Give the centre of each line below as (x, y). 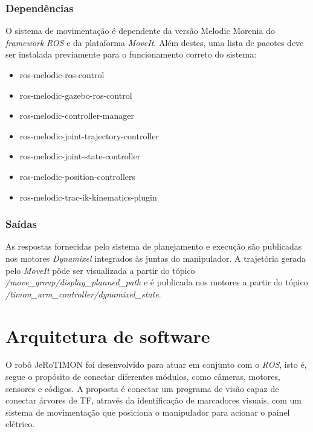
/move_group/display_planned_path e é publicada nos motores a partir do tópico (157, 282)
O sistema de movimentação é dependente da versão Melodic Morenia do (140, 31)
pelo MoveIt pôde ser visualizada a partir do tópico (100, 270)
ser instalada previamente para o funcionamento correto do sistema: (131, 54)
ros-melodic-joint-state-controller (80, 156)
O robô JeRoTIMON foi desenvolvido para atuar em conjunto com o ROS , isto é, (156, 364)
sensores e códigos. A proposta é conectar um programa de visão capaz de (142, 388)
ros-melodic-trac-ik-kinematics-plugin (88, 197)
